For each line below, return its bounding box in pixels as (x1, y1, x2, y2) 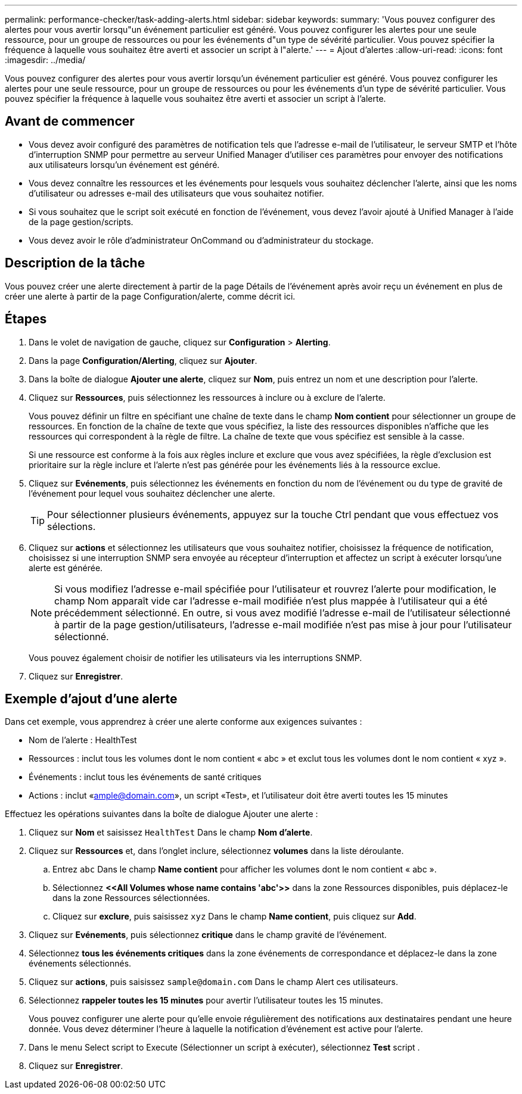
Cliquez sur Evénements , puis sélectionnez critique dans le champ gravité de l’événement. (29, 930, 387, 940)
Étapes (5, 311, 47, 327)
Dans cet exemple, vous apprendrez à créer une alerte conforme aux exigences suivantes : (5, 716, 362, 727)
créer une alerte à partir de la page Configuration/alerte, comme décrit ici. (5, 291, 296, 301)
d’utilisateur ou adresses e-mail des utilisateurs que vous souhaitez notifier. (29, 188, 324, 198)
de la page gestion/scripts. (29, 216, 133, 227)
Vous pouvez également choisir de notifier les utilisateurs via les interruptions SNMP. (29, 652, 362, 663)
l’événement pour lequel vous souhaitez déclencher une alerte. (29, 488, 275, 498)
